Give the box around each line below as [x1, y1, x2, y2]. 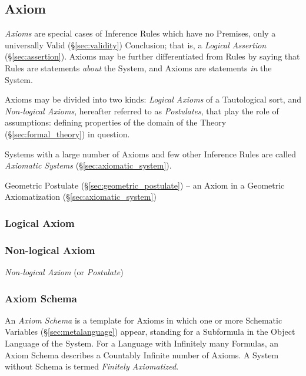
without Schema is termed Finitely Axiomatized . [5, 360, 179, 372]
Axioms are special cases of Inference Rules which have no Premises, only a [5, 27, 276, 39]
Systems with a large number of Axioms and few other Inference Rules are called [5, 147, 296, 160]
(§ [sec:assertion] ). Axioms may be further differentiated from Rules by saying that [5, 50, 300, 62]
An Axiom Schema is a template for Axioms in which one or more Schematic [5, 314, 282, 326]
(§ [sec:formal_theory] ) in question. [5, 127, 130, 140]
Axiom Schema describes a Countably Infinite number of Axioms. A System [5, 348, 279, 361]
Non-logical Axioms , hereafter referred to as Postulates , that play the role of [5, 104, 279, 117]
